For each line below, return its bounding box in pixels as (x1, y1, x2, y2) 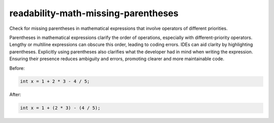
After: (9, 92, 21, 98)
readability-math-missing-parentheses (9, 8, 179, 19)
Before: (9, 65, 25, 71)
